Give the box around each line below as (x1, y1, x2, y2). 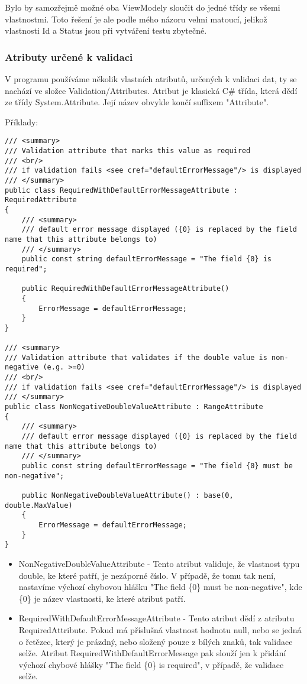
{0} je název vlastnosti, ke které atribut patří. (18, 592, 186, 604)
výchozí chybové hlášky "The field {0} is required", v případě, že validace (18, 658, 284, 670)
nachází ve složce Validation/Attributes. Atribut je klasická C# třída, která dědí (5, 84, 298, 96)
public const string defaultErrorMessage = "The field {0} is (21, 255, 272, 264)
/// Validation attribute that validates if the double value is (5, 353, 267, 362)
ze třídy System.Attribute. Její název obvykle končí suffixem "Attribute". (5, 96, 269, 108)
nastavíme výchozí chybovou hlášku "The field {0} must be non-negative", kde (18, 581, 302, 593)
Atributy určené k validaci (5, 49, 133, 64)
